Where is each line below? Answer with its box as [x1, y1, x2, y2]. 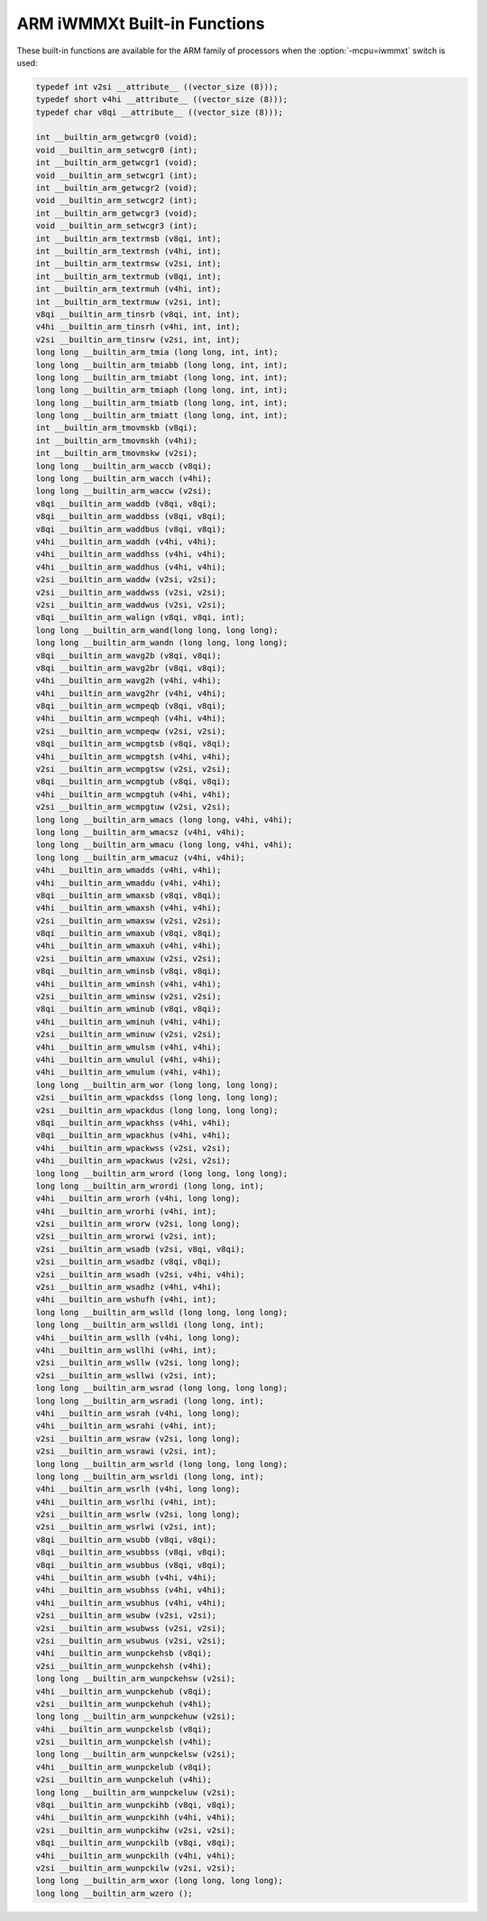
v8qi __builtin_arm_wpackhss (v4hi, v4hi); [35, 1118, 232, 1128]
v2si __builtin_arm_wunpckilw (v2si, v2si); [35, 1863, 236, 1873]
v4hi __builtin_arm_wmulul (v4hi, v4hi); [35, 1054, 222, 1064]
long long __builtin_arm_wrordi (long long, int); [35, 1181, 265, 1191]
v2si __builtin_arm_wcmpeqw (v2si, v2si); [35, 726, 226, 736]
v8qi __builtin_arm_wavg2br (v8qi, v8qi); [35, 663, 226, 673]
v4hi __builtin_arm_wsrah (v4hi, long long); [35, 1408, 241, 1418]
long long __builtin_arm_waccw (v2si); [35, 486, 212, 496]
